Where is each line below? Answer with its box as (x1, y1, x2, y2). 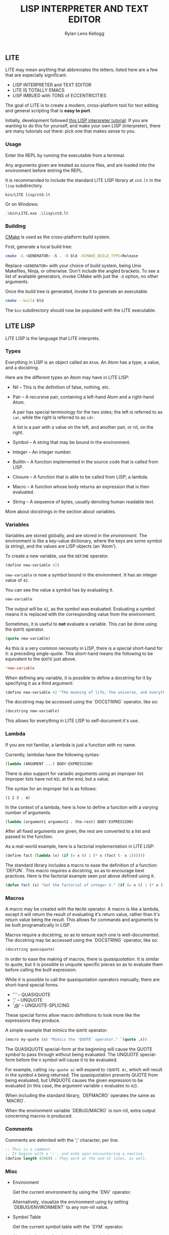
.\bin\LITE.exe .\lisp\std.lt (5, 211, 69, 216)
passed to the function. (5, 833, 54, 839)
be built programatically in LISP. (5, 922, 71, 928)
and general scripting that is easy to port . (5, 108, 92, 114)
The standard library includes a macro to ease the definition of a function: (5, 862, 158, 868)
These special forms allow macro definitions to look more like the (5, 1012, 140, 1018)
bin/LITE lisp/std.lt (5, 192, 51, 197)
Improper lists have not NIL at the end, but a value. (5, 775, 110, 782)
